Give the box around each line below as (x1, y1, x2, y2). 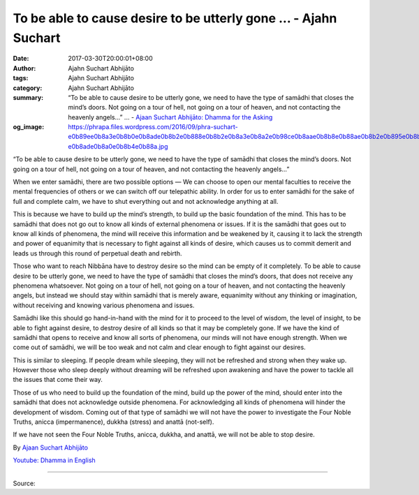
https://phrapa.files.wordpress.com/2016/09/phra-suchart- (68, 123, 238, 131)
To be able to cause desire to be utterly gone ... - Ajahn (13, 10, 337, 26)
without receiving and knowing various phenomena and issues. (13, 301, 195, 309)
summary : (13, 93, 44, 101)
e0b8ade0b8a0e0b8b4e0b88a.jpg (68, 142, 168, 150)
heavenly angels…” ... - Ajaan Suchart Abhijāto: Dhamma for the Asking (68, 112, 273, 121)
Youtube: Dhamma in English (13, 456, 96, 464)
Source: (13, 479, 36, 487)
